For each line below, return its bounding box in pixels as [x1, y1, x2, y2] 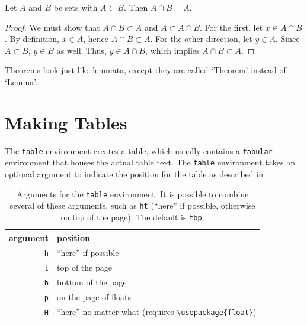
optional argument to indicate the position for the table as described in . [5, 168, 268, 180]
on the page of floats [57, 291, 131, 303]
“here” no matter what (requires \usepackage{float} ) [57, 305, 257, 318]
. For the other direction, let [150, 32, 252, 45]
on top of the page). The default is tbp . [60, 210, 204, 223]
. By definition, [5, 32, 59, 45]
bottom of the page [57, 276, 127, 288]
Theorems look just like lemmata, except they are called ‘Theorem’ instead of [5, 64, 286, 76]
